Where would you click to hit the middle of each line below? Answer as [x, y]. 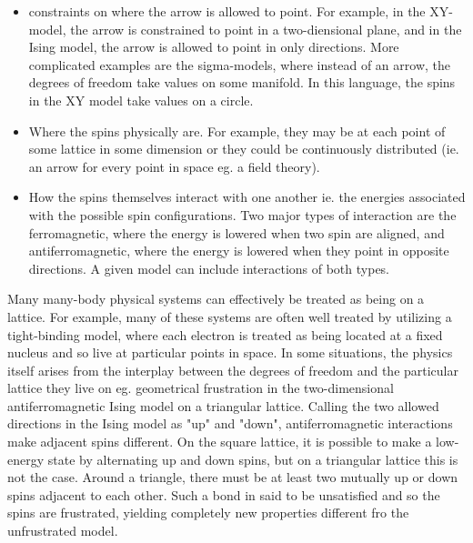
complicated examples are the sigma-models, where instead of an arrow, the [239, 64]
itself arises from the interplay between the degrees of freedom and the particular [233, 370]
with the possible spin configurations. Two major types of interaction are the [242, 214]
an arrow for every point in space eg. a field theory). [174, 166]
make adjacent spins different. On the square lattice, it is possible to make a [220, 442]
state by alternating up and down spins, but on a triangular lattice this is [253, 459]
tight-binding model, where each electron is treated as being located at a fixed [225, 334]
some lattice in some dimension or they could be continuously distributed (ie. [244, 149]
